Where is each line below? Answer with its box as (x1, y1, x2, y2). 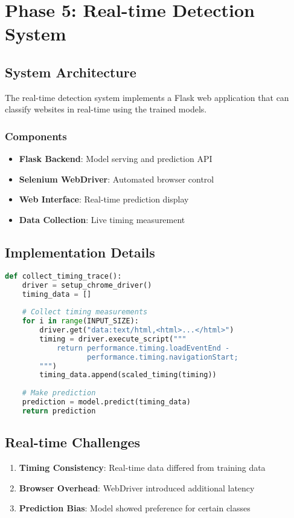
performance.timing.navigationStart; (87, 352, 238, 361)
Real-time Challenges (5, 433, 141, 452)
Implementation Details (5, 242, 155, 261)
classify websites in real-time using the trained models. (5, 103, 207, 115)
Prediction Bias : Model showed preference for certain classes (19, 502, 251, 514)
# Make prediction (22, 389, 96, 398)
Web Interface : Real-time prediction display (19, 193, 189, 206)
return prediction (22, 406, 96, 415)
